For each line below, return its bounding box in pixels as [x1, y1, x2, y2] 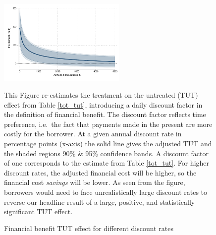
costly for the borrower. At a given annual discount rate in [4, 128, 182, 139]
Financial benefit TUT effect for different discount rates [4, 223, 173, 233]
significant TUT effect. [4, 206, 73, 217]
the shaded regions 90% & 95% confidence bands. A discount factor [4, 148, 209, 158]
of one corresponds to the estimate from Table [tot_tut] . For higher [4, 158, 210, 168]
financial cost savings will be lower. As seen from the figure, [4, 177, 185, 187]
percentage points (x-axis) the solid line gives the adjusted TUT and [4, 138, 212, 149]
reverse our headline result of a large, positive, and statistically [4, 196, 195, 207]
